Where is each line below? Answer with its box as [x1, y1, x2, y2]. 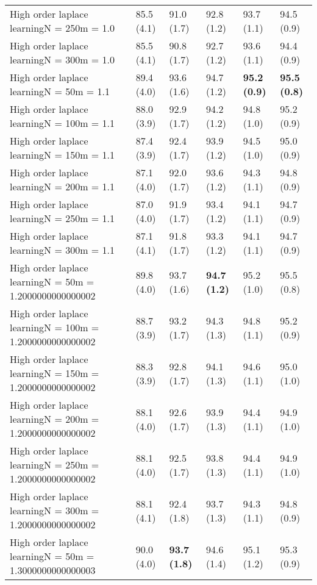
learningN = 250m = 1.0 [10, 21, 115, 35]
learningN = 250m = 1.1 [10, 211, 115, 225]
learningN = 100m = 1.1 [10, 116, 115, 130]
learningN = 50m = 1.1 [10, 84, 110, 98]
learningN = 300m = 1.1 [10, 243, 115, 257]
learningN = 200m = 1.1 [10, 179, 115, 193]
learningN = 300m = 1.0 [10, 52, 115, 66]
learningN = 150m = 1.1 [10, 148, 115, 162]
